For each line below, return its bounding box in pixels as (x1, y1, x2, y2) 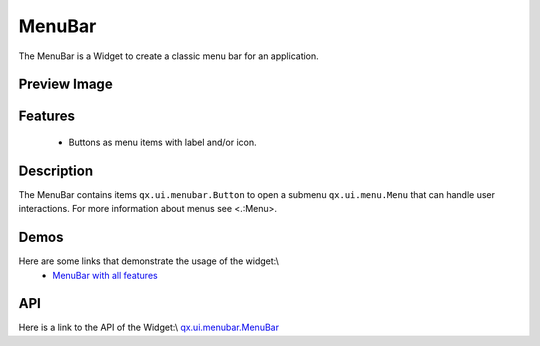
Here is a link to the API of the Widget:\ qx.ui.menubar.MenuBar (18, 321, 280, 334)
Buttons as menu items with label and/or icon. (68, 136, 257, 148)
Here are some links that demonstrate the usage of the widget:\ (18, 255, 280, 267)
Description (18, 162, 94, 179)
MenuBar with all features (52, 269, 159, 281)
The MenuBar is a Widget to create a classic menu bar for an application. (18, 50, 319, 62)
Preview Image (18, 76, 114, 93)
